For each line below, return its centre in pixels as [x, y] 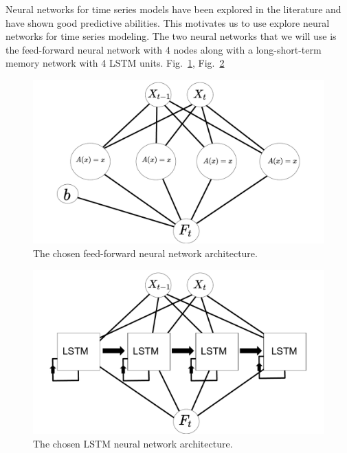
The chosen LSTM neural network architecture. [133, 443]
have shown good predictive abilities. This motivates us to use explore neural [168, 22]
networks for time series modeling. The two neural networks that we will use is [171, 36]
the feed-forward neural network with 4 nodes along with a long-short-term [164, 49]
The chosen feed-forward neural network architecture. [145, 253]
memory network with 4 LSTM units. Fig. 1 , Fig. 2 [115, 63]
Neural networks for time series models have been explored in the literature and [173, 9]
